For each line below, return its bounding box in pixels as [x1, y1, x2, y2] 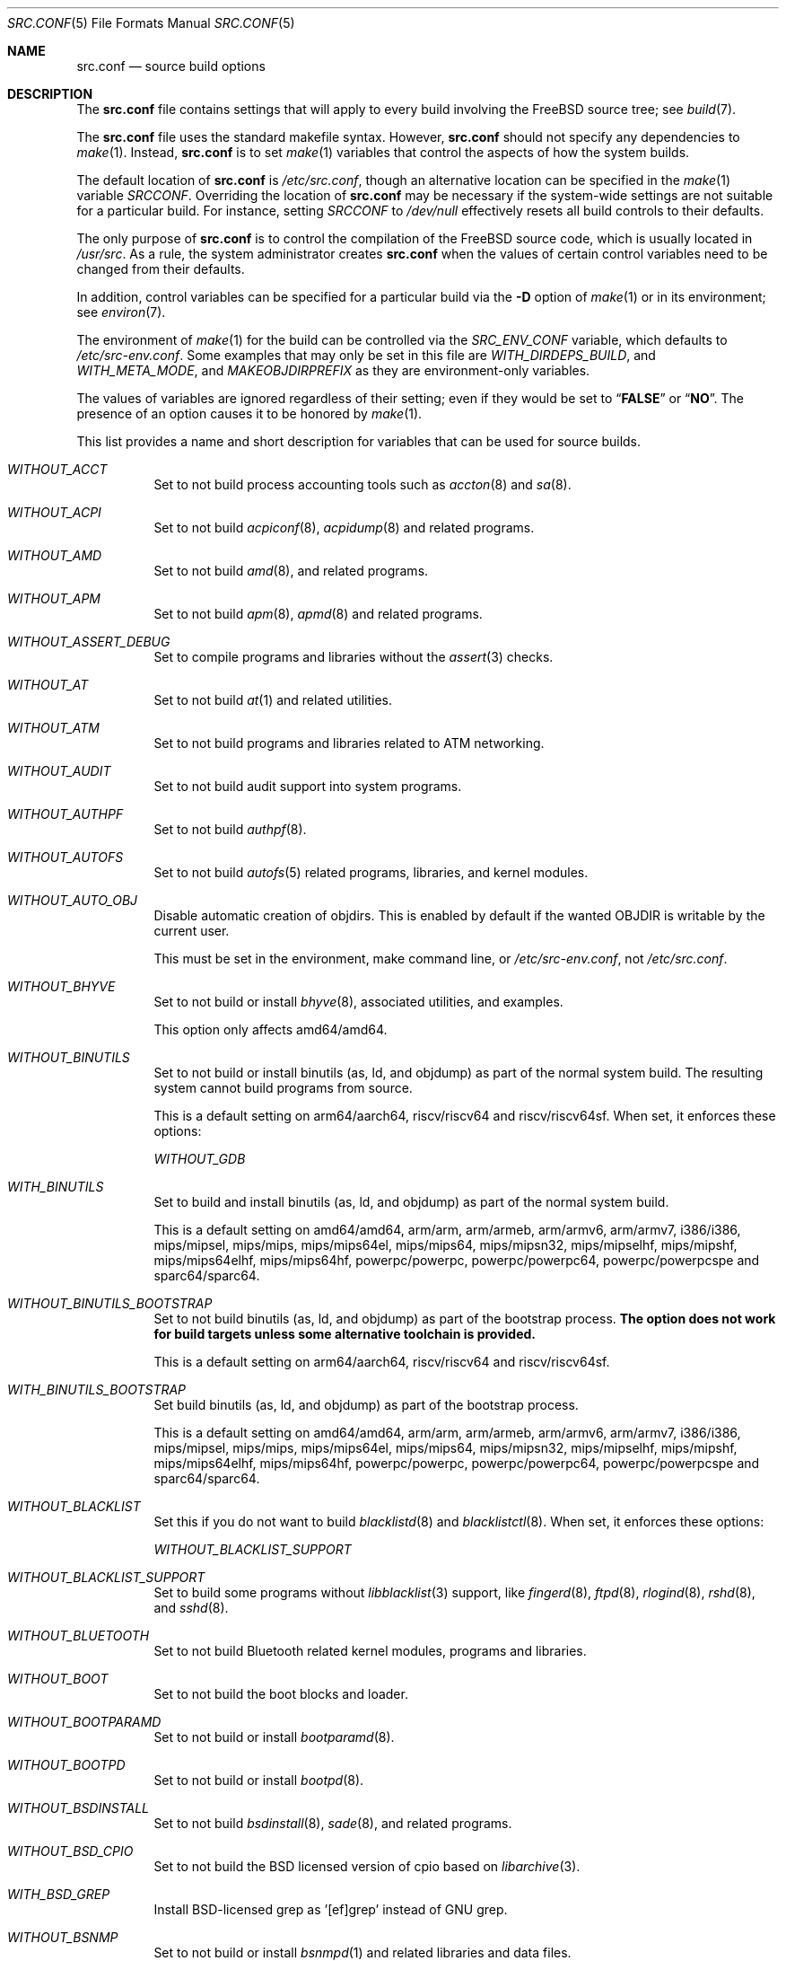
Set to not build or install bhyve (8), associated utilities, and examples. [153, 994, 563, 1009]
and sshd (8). [153, 1600, 229, 1615]
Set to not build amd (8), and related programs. [153, 563, 429, 578]
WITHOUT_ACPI [7, 505, 101, 520]
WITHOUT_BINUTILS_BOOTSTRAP [7, 1296, 213, 1311]
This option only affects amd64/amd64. [153, 1022, 388, 1037]
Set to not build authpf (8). [153, 822, 307, 837]
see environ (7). [76, 304, 166, 320]
